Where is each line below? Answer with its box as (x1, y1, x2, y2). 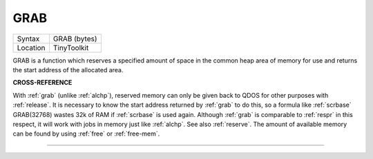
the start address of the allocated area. (12, 65, 124, 74)
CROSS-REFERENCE (12, 78, 73, 87)
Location (17, 43, 46, 52)
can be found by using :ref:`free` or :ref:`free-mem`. (12, 129, 160, 138)
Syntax (17, 34, 40, 43)
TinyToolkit (52, 43, 89, 52)
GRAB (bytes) (52, 34, 97, 43)
